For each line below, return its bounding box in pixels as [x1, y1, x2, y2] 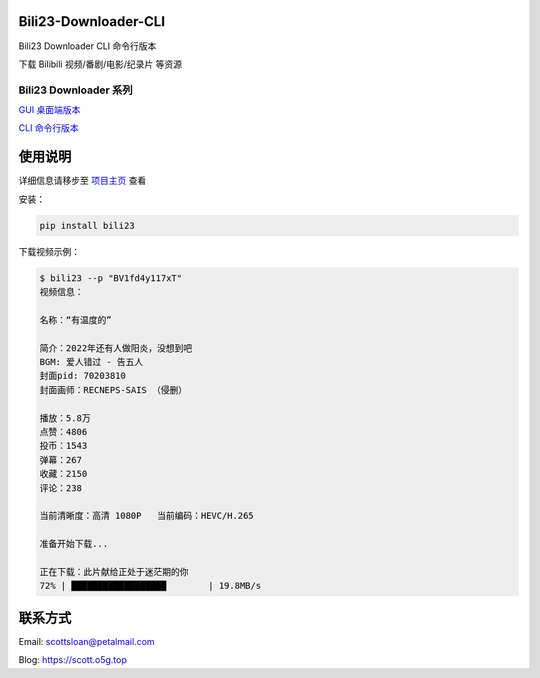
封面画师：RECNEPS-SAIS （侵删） [39, 384, 188, 395]
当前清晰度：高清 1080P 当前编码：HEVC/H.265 [39, 510, 254, 522]
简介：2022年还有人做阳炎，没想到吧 [39, 342, 193, 354]
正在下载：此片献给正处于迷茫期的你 [39, 566, 189, 577]
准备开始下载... [39, 538, 109, 550]
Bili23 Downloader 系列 [18, 83, 134, 97]
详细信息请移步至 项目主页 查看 [18, 175, 147, 187]
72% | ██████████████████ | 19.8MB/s [39, 580, 262, 592]
